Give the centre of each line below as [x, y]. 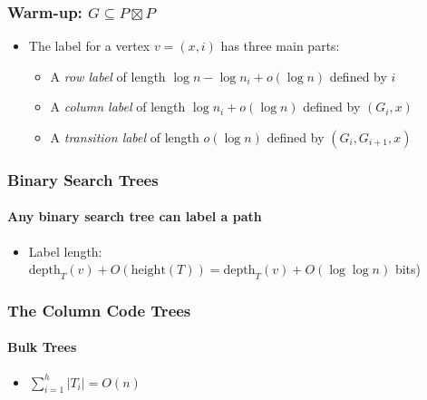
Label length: [65, 251]
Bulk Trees [42, 347]
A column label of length [118, 107]
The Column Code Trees [99, 310]
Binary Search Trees [83, 179]
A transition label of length [125, 137]
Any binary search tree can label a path [135, 216]
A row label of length [108, 76]
